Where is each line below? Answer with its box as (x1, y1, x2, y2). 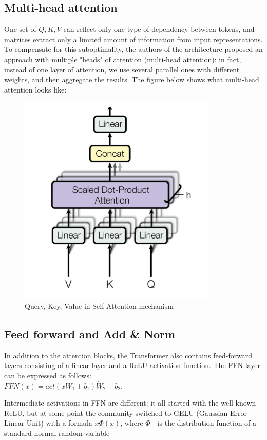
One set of (4, 24, 36, 34)
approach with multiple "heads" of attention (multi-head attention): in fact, (4, 53, 241, 64)
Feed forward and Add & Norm (4, 325, 176, 341)
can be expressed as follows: (4, 370, 91, 380)
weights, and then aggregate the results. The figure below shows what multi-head (4, 74, 259, 85)
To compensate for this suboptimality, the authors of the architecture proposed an (4, 44, 263, 54)
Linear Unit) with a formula (4, 417, 92, 428)
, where (120, 417, 143, 428)
